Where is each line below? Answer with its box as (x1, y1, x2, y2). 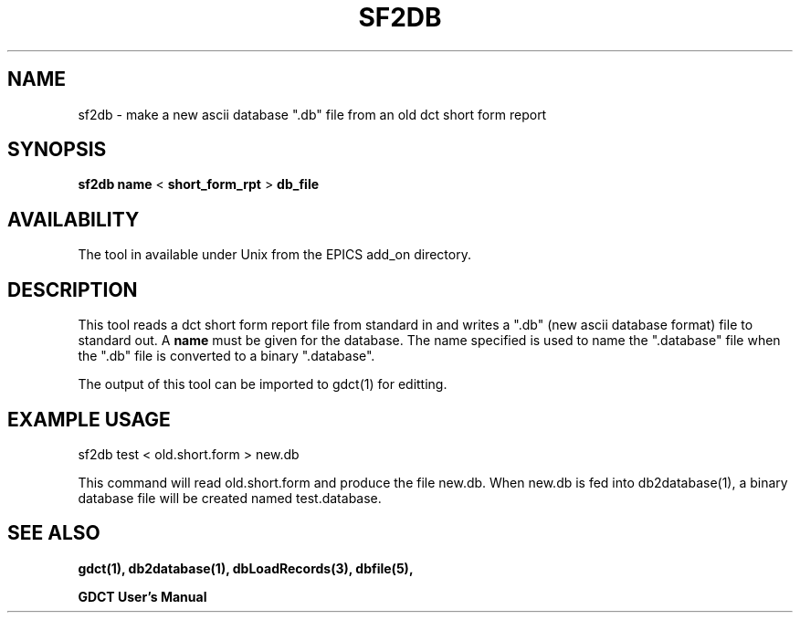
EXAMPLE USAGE (7, 407, 171, 431)
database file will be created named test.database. (78, 489, 382, 506)
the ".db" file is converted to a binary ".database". (78, 348, 375, 364)
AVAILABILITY (7, 207, 140, 231)
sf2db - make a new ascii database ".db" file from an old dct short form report (78, 106, 547, 122)
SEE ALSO (7, 521, 100, 545)
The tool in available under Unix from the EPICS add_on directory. (78, 247, 471, 263)
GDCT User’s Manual (78, 588, 207, 604)
